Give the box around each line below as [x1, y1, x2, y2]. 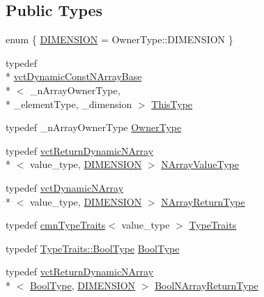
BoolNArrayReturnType [155, 277, 258, 292]
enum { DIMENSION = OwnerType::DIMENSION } [6, 32, 233, 47]
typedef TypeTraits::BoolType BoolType [6, 241, 180, 255]
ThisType [151, 96, 193, 111]
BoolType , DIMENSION [30, 277, 136, 292]
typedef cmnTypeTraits [6, 218, 106, 232]
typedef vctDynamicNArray [6, 180, 124, 195]
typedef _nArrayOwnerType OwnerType [6, 120, 182, 135]
